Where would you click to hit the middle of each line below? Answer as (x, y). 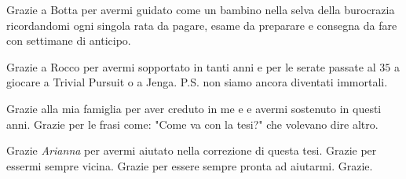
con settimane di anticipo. (69, 40)
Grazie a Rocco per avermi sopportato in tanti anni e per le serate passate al (191, 66)
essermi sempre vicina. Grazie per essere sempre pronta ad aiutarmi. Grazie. (190, 165)
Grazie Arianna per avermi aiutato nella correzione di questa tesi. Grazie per (192, 150)
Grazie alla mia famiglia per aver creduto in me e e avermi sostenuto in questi (194, 108)
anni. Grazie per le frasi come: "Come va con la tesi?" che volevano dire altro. (192, 124)
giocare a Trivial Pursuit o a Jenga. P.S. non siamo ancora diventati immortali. (197, 82)
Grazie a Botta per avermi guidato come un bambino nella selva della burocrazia (201, 9)
